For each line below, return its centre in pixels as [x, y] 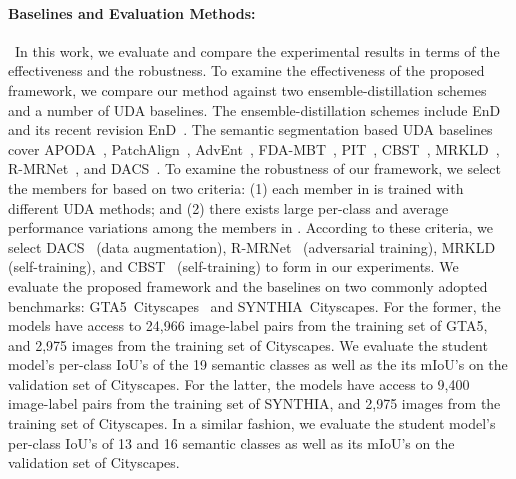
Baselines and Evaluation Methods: [132, 12]
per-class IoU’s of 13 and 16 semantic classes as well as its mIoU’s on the [231, 442]
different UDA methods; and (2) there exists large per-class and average [228, 207]
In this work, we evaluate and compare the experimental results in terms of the [257, 50]
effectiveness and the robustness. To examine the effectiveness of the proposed [246, 70]
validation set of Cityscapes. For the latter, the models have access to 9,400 [239, 383]
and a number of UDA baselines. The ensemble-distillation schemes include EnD [254, 109]
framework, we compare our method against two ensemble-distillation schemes [247, 89]
